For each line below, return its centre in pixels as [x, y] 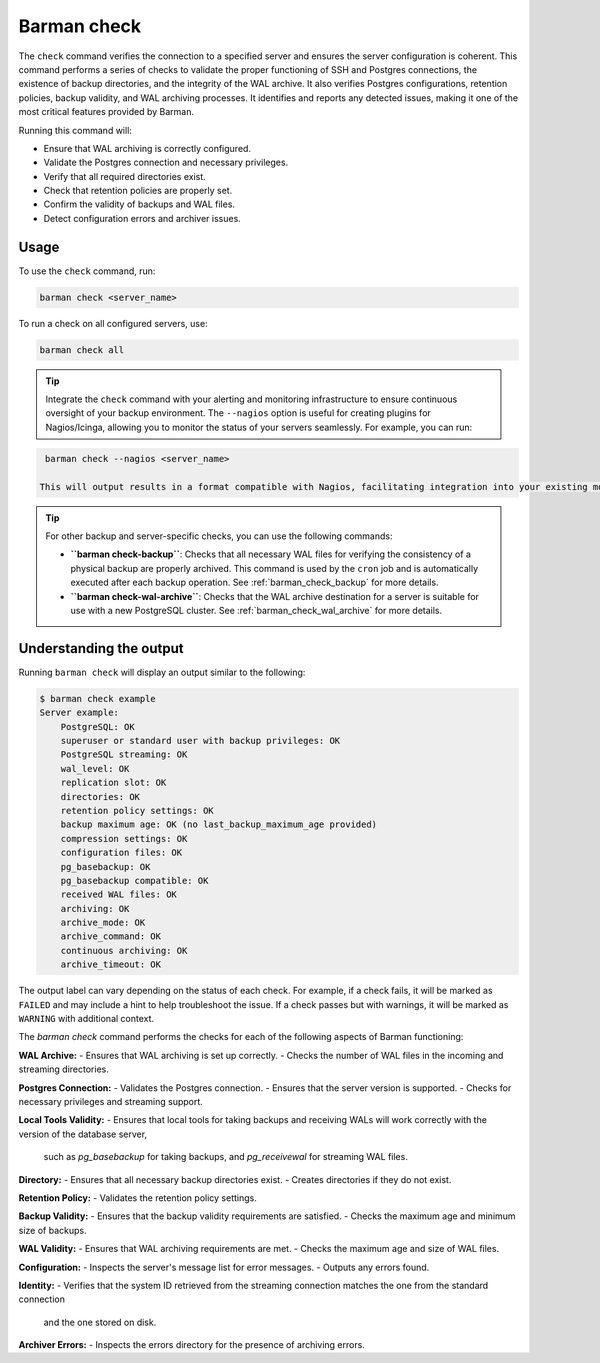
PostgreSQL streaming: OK [124, 754]
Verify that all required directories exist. [125, 176]
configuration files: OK [121, 853]
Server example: [79, 713]
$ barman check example [98, 698]
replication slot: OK [113, 783]
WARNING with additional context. [86, 1019]
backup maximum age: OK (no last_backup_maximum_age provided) [219, 824]
